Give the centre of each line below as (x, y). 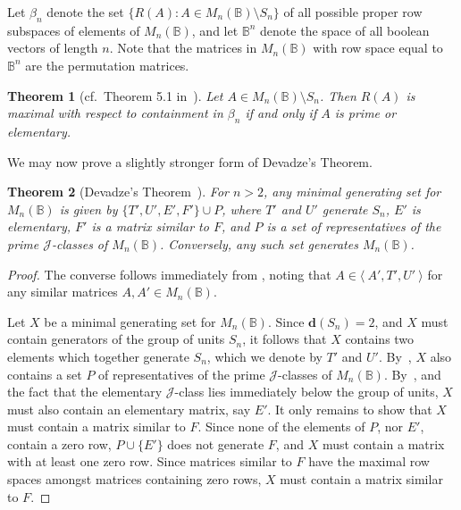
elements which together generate (98, 356)
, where (242, 209)
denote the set (85, 12)
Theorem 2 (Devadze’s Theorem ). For (118, 192)
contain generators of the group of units (116, 339)
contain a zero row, (59, 443)
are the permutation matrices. (107, 65)
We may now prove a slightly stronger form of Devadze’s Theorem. (190, 161)
